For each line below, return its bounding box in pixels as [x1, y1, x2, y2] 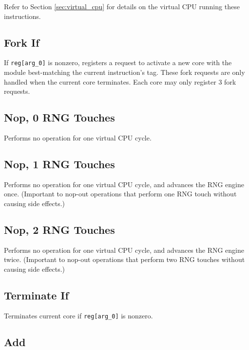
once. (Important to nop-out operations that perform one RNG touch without [4, 189, 237, 199]
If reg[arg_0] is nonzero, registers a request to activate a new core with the [4, 57, 232, 68]
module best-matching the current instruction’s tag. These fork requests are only [4, 67, 245, 77]
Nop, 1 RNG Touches [4, 157, 115, 172]
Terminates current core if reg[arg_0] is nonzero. [4, 310, 153, 320]
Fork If [4, 35, 39, 50]
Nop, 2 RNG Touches [4, 222, 115, 237]
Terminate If [4, 287, 69, 302]
